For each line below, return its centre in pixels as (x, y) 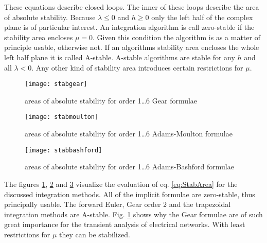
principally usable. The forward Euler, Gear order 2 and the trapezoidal (118, 204)
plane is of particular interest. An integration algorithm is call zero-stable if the (129, 27)
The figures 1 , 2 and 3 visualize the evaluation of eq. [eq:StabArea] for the (121, 184)
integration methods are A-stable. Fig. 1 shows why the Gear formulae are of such (133, 214)
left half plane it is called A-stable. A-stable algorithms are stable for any (120, 57)
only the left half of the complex (202, 17)
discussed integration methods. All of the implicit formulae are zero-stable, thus (130, 194)
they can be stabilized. (95, 234)
